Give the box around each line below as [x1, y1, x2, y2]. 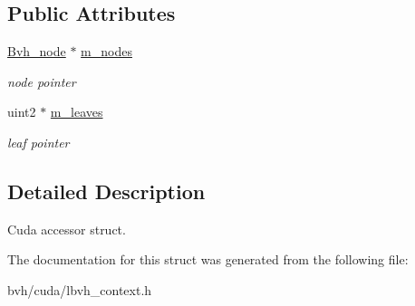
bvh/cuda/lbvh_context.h [7, 280, 152, 299]
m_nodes [81, 42, 132, 61]
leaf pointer [7, 132, 70, 151]
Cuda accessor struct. [7, 219, 126, 238]
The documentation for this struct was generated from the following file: [7, 250, 409, 269]
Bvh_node [7, 42, 66, 61]
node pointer [7, 72, 76, 91]
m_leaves [50, 102, 103, 121]
